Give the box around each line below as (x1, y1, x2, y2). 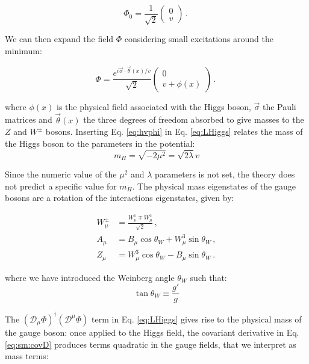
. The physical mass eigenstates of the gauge (132, 179, 296, 192)
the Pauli (262, 100, 296, 113)
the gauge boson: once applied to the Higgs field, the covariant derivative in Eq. (5, 325, 299, 338)
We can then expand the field (5, 32, 114, 45)
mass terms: (5, 350, 49, 362)
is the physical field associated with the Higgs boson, (56, 100, 251, 113)
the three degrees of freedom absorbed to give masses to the (83, 113, 304, 126)
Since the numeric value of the (5, 167, 117, 180)
